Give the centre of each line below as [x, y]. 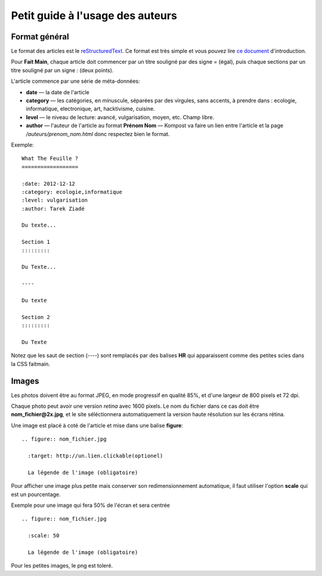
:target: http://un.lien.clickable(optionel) [95, 456]
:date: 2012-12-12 [49, 184]
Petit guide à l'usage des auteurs [94, 16]
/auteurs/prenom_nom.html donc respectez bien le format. [98, 134]
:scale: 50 [44, 536]
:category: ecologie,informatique [72, 192]
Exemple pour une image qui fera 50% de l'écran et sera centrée [90, 505]
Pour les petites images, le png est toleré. [62, 566]
